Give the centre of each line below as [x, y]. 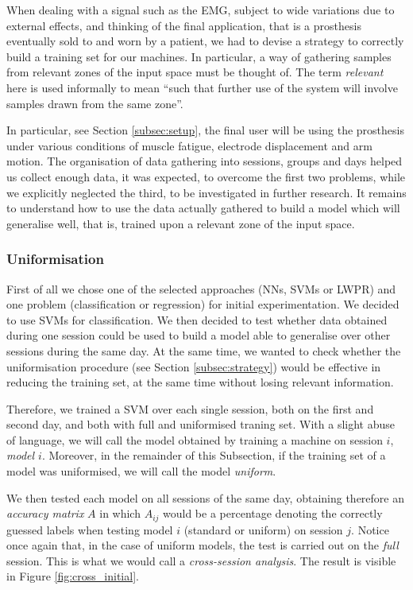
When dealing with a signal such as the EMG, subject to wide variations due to [201, 10]
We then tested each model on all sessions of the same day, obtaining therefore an [206, 497]
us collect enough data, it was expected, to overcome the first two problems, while [206, 176]
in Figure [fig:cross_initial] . [73, 576]
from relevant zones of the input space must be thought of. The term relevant [195, 72]
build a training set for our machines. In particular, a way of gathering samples [199, 56]
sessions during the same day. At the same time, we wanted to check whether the [204, 350]
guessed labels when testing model [90, 529]
